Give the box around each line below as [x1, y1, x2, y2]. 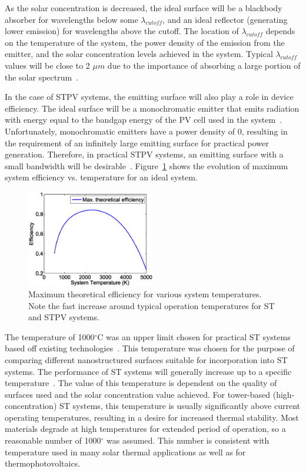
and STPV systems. [28, 311, 99, 323]
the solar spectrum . [5, 71, 79, 83]
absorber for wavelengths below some [5, 13, 138, 25]
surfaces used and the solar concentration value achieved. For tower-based [5, 388, 271, 400]
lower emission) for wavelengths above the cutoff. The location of [5, 25, 239, 37]
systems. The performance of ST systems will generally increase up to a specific [5, 365, 292, 377]
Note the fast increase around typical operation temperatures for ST [28, 299, 275, 311]
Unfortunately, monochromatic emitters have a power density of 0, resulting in [5, 125, 288, 137]
